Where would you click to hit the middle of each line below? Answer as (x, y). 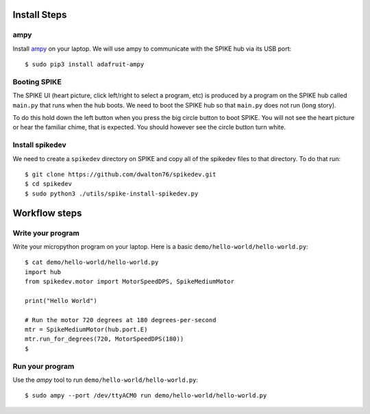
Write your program (46, 233)
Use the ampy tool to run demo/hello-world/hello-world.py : (106, 380)
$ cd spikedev (48, 184)
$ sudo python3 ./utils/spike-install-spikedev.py (112, 193)
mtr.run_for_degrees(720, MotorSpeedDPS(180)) (104, 339)
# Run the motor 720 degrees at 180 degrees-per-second (121, 320)
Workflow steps (47, 213)
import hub (43, 272)
